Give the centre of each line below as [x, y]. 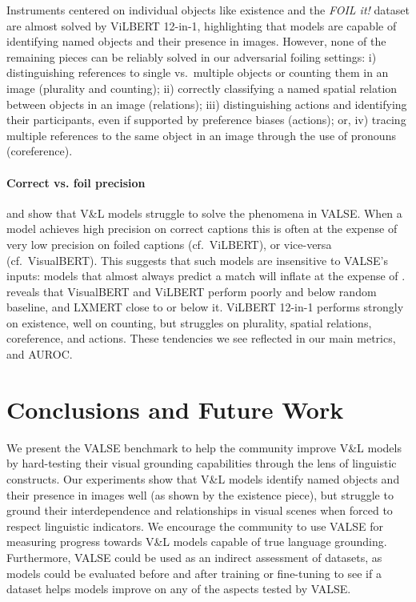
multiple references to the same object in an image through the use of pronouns [201, 135]
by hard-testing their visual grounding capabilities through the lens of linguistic [202, 463]
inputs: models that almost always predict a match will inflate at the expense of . [206, 276]
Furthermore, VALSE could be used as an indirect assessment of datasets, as [194, 557]
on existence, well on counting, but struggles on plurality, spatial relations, [189, 322]
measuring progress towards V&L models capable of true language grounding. [197, 542]
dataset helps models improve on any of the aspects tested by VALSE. [179, 589]
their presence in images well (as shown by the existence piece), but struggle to [200, 494]
